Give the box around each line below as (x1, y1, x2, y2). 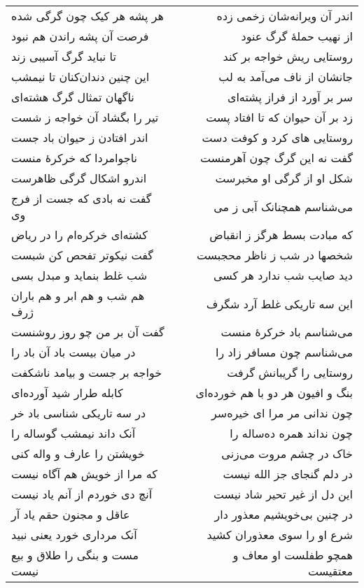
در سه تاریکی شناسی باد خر (11, 405, 146, 421)
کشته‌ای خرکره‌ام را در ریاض (11, 227, 148, 243)
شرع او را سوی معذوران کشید (206, 526, 353, 543)
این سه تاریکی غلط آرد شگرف (206, 295, 353, 312)
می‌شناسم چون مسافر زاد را (216, 344, 353, 360)
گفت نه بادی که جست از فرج (11, 190, 152, 206)
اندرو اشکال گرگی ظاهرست (11, 170, 147, 186)
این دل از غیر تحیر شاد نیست (213, 486, 353, 502)
